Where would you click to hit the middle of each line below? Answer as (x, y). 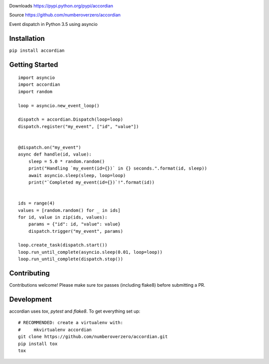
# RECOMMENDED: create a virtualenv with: (71, 323)
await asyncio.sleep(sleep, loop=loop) (77, 175)
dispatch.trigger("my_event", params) (76, 231)
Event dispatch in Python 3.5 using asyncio (54, 24)
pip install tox (38, 344)
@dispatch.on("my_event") (50, 147)
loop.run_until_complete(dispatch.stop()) (71, 259)
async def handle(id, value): (55, 154)
